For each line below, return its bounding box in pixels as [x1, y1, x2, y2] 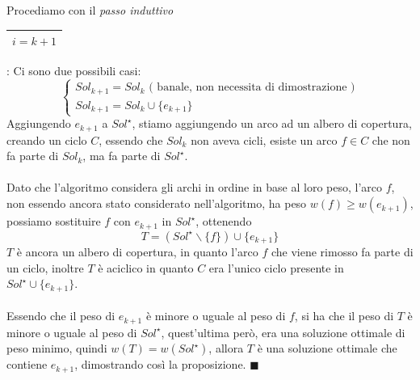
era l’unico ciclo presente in [208, 259, 344, 276]
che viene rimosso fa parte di [271, 243, 414, 260]
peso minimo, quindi [6, 340, 107, 357]
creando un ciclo [6, 131, 87, 148]
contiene [6, 356, 48, 373]
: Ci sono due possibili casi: [6, 62, 141, 79]
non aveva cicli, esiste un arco [191, 131, 338, 148]
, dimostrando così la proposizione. [74, 356, 246, 373]
